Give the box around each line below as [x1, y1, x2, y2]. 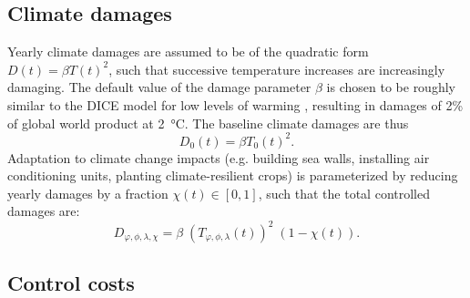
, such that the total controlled [258, 183, 430, 202]
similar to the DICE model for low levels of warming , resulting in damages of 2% [7, 95, 464, 114]
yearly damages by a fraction [7, 183, 169, 202]
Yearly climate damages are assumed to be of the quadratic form [7, 42, 369, 61]
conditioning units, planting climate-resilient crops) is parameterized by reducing [7, 166, 458, 185]
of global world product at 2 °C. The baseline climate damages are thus [7, 113, 409, 132]
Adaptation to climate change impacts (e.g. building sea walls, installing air [7, 148, 430, 167]
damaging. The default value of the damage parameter [7, 77, 312, 97]
